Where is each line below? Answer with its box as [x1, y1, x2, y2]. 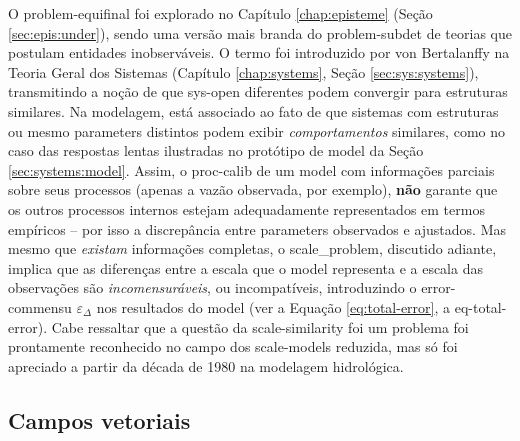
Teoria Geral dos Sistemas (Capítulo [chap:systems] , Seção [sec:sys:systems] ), [8, 61, 479, 82]
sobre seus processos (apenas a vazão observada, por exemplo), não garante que [8, 179, 498, 200]
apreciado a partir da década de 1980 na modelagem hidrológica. [8, 355, 404, 376]
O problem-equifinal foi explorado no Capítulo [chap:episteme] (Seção [8, 3, 433, 23]
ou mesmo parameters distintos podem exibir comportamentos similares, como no [8, 120, 505, 141]
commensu [8, 296, 72, 317]
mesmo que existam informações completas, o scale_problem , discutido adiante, [8, 238, 497, 259]
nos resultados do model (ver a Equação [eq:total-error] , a [96, 296, 451, 317]
